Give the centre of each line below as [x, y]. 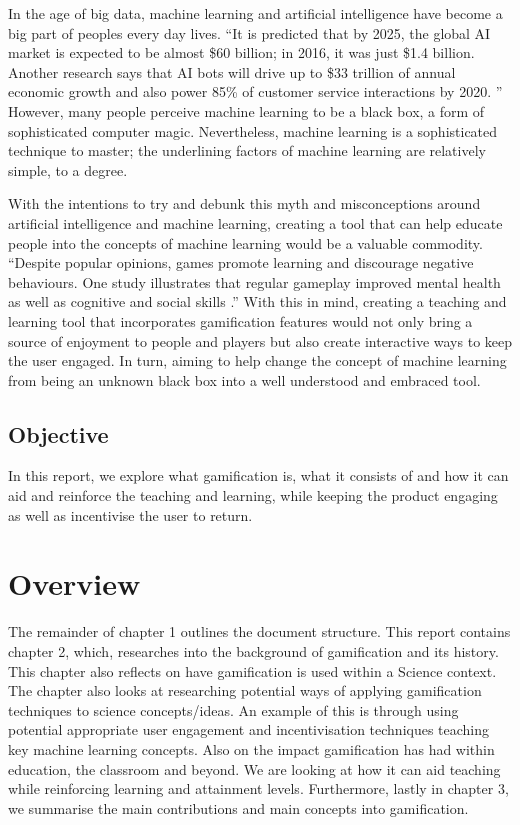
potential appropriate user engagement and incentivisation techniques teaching [249, 729]
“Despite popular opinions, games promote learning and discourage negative [241, 262]
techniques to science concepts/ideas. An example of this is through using [233, 709]
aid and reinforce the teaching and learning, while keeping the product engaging [253, 495]
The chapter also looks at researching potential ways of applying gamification [245, 690]
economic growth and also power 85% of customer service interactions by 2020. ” [255, 91]
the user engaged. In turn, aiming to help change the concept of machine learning [257, 360]
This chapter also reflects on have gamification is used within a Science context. [252, 670]
